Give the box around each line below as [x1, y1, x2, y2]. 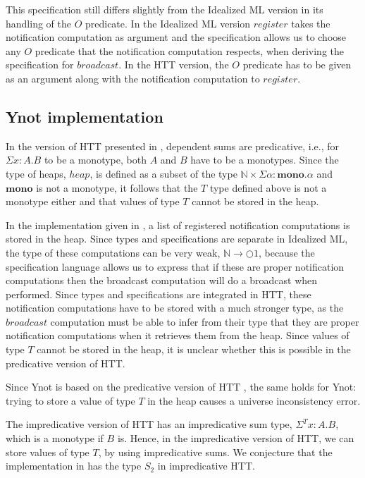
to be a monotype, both [44, 152, 147, 167]
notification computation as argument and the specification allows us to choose [6, 30, 347, 44]
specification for [6, 57, 74, 72]
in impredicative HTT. [157, 458, 255, 473]
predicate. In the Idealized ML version [85, 16, 251, 30]
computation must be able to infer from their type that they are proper [50, 314, 359, 329]
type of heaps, [6, 166, 66, 180]
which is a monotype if [6, 431, 104, 446]
